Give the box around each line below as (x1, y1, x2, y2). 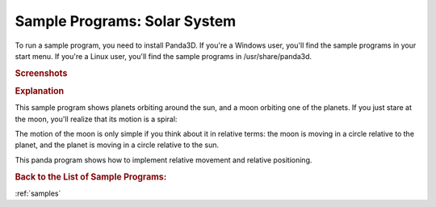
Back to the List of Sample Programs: (15, 171, 167, 182)
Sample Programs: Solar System (15, 12, 237, 30)
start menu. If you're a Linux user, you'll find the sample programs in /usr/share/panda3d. (15, 51, 312, 61)
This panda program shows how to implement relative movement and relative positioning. (15, 154, 312, 165)
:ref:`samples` (15, 188, 61, 198)
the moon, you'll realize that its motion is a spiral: (15, 114, 178, 124)
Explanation (15, 85, 65, 96)
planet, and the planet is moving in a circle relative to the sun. (15, 140, 220, 150)
